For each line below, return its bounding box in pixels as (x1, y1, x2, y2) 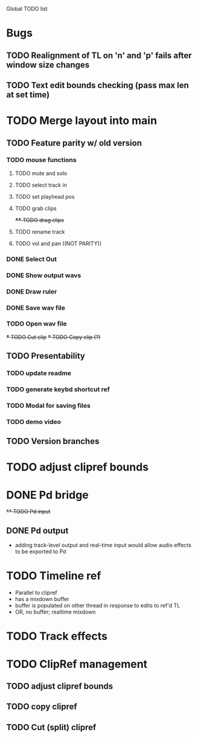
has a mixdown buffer (14, 595, 69, 603)
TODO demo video (6, 417, 62, 426)
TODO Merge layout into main (6, 114, 158, 127)
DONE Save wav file (6, 303, 65, 312)
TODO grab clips (14, 205, 57, 212)
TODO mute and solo (14, 169, 68, 177)
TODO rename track (14, 228, 65, 235)
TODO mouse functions (6, 156, 77, 164)
